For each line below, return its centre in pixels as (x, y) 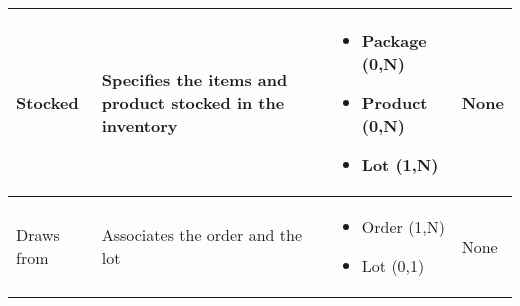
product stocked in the (193, 102)
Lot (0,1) (393, 265)
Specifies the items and (194, 79)
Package (394, 40)
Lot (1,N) (400, 164)
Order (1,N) (403, 226)
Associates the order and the (202, 234)
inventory (139, 125)
